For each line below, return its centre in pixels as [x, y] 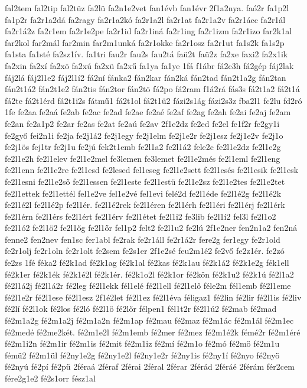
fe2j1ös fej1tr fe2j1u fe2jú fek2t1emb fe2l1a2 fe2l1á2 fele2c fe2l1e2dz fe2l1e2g [143, 147]
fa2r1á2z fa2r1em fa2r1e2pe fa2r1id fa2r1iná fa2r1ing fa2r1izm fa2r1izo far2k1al [148, 31]
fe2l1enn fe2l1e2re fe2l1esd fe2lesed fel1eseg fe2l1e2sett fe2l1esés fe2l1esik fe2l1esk [152, 170]
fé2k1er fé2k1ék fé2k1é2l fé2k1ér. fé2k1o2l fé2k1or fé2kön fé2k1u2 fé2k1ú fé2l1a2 [149, 274]
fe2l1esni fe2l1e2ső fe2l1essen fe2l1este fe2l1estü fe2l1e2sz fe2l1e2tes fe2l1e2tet [145, 181]
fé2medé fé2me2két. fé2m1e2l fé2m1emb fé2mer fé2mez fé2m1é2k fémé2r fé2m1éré [153, 332]
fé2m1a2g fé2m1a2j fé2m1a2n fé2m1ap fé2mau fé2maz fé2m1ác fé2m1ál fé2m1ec [149, 320]
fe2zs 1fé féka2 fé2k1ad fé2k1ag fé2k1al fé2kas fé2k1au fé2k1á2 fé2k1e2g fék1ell [147, 263]
